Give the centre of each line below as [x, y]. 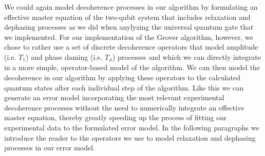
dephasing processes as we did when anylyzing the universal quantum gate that [129, 27]
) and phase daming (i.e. [64, 57]
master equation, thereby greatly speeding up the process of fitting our [116, 117]
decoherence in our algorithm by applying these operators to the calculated [122, 77]
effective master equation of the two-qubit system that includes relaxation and [127, 17]
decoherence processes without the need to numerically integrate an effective [124, 107]
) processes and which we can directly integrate [187, 57]
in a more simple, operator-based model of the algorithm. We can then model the [132, 67]
